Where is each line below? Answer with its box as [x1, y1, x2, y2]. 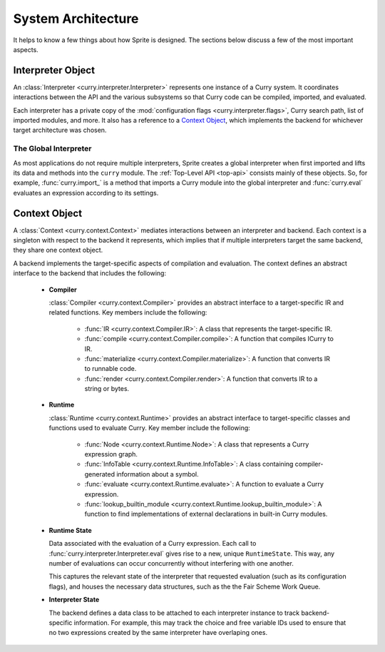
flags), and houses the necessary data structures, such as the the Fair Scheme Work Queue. [48, 582, 321, 591]
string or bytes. [84, 384, 130, 393]
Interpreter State [48, 596, 100, 604]
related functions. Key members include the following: [48, 308, 207, 317]
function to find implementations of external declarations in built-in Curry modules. [84, 510, 328, 519]
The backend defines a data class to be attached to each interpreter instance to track [48, 608, 299, 617]
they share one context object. [13, 246, 103, 255]
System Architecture [13, 11, 139, 26]
